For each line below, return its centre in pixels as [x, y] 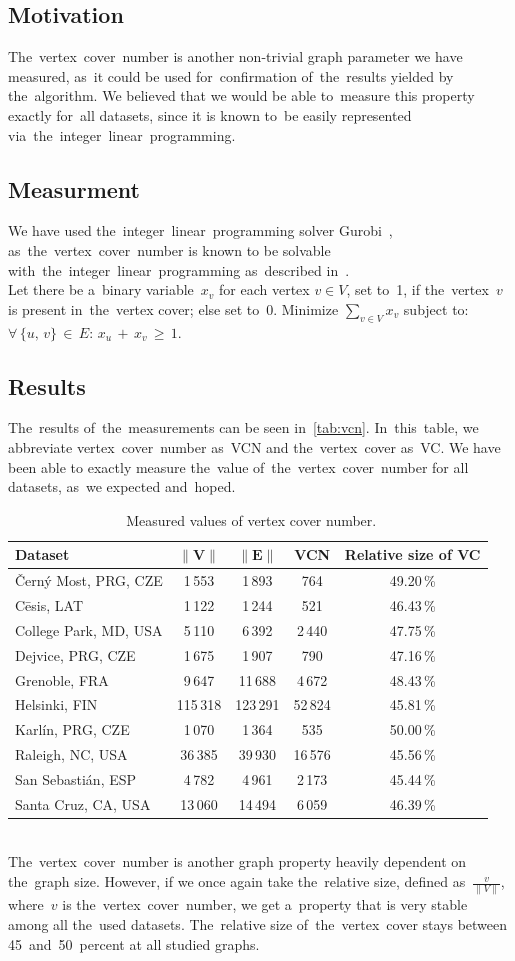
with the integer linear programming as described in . [179, 269]
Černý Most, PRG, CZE [89, 580]
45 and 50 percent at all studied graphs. [134, 943]
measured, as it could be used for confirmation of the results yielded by [231, 75]
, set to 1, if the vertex [417, 289]
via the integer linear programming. [122, 134]
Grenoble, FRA [62, 679]
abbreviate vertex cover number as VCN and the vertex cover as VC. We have [254, 446]
